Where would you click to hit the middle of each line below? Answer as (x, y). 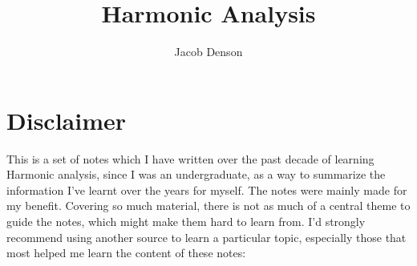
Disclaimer (67, 120)
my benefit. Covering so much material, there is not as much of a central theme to (208, 206)
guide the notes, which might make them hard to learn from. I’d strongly (186, 222)
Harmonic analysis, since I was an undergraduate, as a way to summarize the (196, 174)
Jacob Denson (208, 52)
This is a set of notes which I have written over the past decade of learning (190, 158)
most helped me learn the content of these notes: (126, 253)
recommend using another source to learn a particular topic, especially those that (206, 237)
